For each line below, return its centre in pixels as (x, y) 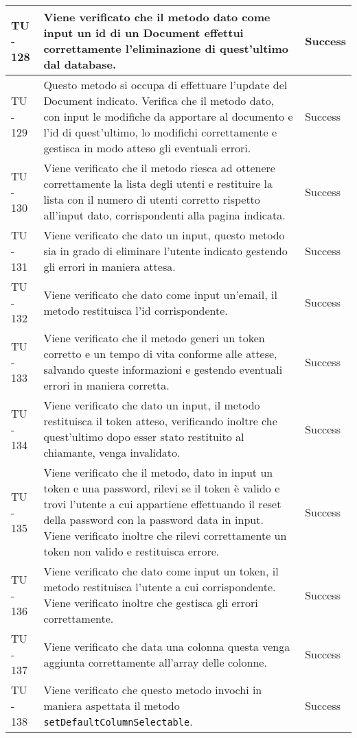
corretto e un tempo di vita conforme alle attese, (160, 354)
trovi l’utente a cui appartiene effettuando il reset (162, 504)
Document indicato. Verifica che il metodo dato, (159, 100)
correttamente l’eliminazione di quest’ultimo (166, 48)
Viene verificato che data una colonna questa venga (167, 646)
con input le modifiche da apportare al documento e (168, 116)
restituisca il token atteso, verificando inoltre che (160, 421)
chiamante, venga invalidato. (112, 452)
